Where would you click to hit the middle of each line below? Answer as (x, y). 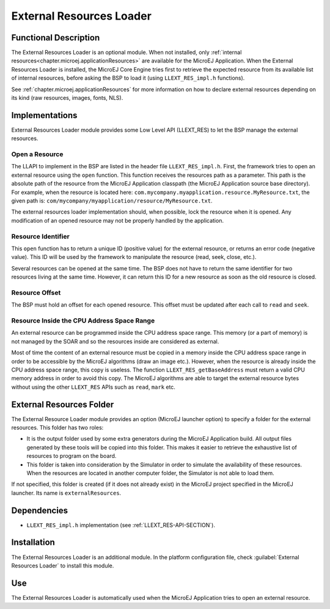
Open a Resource (37, 154)
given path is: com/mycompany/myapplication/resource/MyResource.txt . (112, 201)
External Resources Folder (63, 404)
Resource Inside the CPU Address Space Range (83, 321)
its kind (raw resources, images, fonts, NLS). (67, 98)
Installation (33, 543)
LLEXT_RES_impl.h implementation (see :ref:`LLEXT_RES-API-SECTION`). (121, 525)
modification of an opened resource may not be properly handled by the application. (118, 220)
